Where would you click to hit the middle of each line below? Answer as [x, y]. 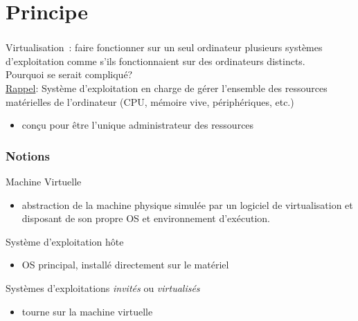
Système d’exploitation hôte [65, 241]
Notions [28, 155]
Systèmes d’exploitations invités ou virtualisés [103, 288]
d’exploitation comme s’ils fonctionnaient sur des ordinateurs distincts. [155, 61]
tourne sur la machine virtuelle [87, 311]
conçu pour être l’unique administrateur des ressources [138, 125]
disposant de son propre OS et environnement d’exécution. [146, 218]
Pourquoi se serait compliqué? [69, 74]
